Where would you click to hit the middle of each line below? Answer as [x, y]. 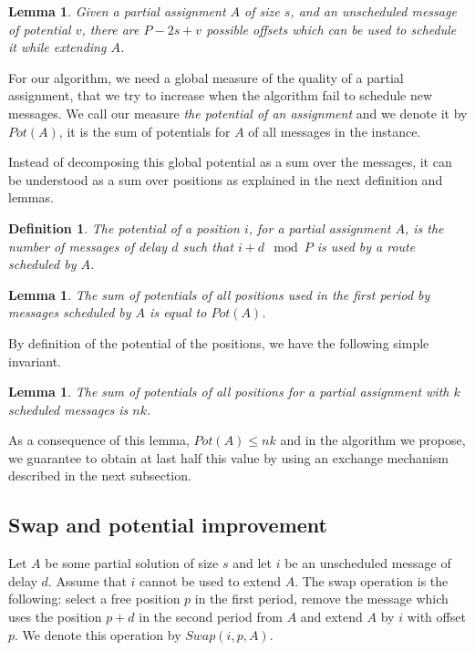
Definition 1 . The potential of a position [124, 227]
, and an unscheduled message [373, 11]
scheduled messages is [68, 409]
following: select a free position [94, 599]
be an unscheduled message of [368, 563]
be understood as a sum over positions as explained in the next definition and [226, 179]
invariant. [35, 361]
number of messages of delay [88, 246]
